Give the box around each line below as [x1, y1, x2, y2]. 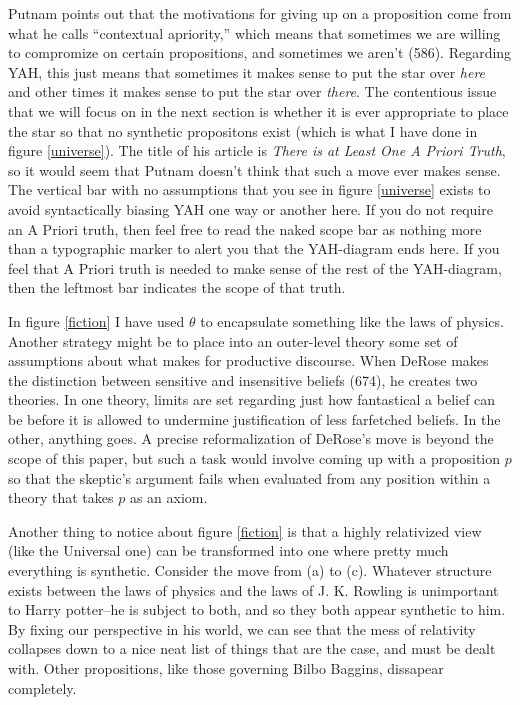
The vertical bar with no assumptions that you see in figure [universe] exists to [8, 179, 491, 200]
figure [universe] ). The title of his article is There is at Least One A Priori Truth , [8, 140, 506, 161]
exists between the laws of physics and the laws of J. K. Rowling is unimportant [8, 579, 499, 600]
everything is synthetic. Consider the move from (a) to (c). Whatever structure [8, 560, 492, 581]
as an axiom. [129, 487, 208, 508]
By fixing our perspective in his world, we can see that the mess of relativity [8, 618, 476, 639]
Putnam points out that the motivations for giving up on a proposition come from [8, 3, 512, 23]
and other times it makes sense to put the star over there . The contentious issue [8, 81, 497, 102]
